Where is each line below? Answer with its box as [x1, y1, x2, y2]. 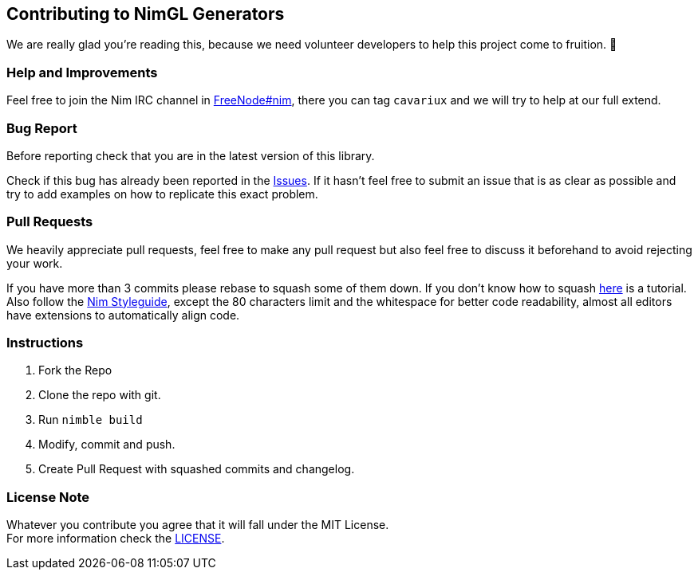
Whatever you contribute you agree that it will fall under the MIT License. [6, 518, 389, 532]
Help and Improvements [6, 64, 158, 80]
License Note [6, 488, 90, 505]
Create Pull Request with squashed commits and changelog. [38, 462, 355, 476]
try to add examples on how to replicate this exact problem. [6, 186, 318, 201]
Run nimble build [38, 413, 143, 427]
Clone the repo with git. [38, 388, 161, 402]
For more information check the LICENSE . [6, 531, 225, 546]
